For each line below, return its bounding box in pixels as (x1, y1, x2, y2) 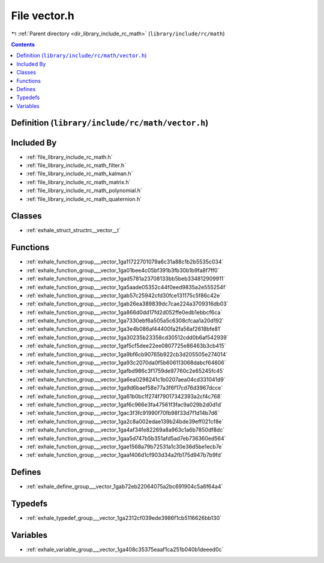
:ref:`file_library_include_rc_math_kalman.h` (26, 170, 133, 177)
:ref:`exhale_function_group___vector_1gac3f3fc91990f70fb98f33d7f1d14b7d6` (26, 409, 220, 417)
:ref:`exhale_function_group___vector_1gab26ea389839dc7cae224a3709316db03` (26, 300, 229, 307)
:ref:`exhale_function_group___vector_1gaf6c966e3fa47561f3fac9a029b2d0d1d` (26, 401, 223, 408)
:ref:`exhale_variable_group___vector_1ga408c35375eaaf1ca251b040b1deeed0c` (26, 546, 224, 553)
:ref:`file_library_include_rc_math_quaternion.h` (26, 195, 142, 202)
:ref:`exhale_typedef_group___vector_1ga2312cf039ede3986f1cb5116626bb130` (26, 514, 222, 522)
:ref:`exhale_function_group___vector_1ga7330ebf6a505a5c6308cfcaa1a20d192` (26, 317, 224, 324)
